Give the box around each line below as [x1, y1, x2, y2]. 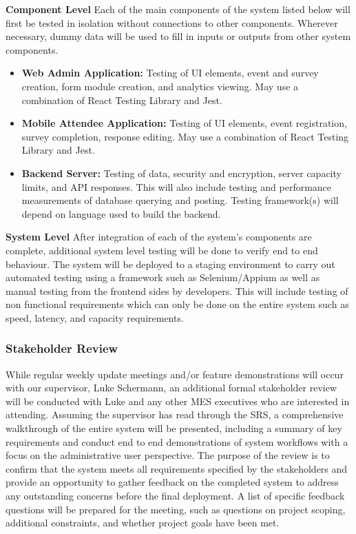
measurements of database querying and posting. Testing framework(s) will [21, 193, 339, 207]
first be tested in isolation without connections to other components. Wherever [6, 15, 338, 30]
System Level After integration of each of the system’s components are [6, 229, 312, 244]
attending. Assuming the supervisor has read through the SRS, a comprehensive [6, 407, 344, 422]
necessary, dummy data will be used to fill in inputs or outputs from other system [6, 29, 351, 43]
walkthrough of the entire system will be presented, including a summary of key [6, 421, 342, 435]
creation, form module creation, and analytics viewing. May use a [21, 79, 299, 93]
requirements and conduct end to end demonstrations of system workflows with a [6, 434, 348, 449]
